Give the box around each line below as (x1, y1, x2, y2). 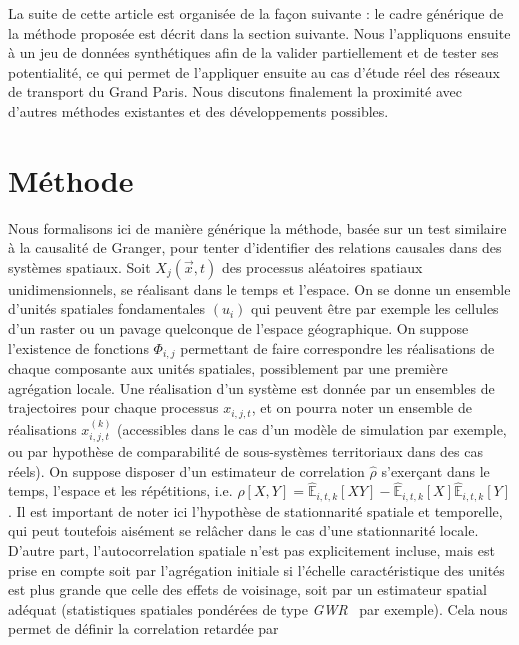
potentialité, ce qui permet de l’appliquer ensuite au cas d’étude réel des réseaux (8, 61, 500, 82)
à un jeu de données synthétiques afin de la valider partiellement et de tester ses (8, 42, 499, 63)
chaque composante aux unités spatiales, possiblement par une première (8, 358, 448, 379)
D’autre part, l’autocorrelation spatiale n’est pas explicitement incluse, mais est (8, 540, 495, 561)
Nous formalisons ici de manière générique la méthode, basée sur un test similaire (8, 217, 507, 238)
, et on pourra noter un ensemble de (251, 397, 472, 418)
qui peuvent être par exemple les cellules (251, 298, 499, 319)
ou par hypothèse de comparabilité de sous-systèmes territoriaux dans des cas (8, 440, 483, 461)
